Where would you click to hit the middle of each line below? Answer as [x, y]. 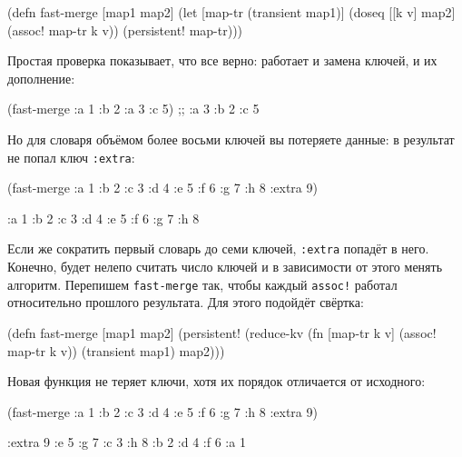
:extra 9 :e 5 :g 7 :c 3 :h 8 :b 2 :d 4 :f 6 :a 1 [127, 442]
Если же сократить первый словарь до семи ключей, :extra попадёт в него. [218, 248]
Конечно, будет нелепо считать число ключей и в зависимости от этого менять [225, 267]
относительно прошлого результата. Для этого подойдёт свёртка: [186, 302]
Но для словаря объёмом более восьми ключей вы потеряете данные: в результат [231, 139]
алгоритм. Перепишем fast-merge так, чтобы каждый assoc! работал [202, 284]
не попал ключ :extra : [71, 157]
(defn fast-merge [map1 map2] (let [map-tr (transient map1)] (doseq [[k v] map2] [231, 12]
